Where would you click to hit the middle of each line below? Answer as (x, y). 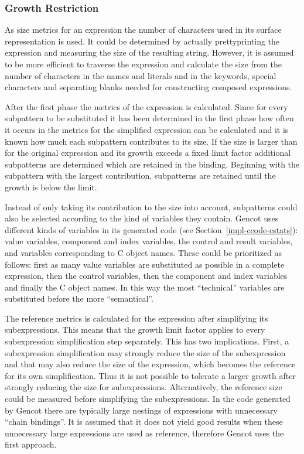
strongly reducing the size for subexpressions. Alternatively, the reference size (144, 387)
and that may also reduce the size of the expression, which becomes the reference (150, 364)
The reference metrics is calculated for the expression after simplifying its (136, 318)
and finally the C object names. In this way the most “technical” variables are (145, 287)
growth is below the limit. (51, 187)
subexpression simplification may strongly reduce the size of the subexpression (145, 352)
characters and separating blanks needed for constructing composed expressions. (148, 87)
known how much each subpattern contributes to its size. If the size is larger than (151, 141)
